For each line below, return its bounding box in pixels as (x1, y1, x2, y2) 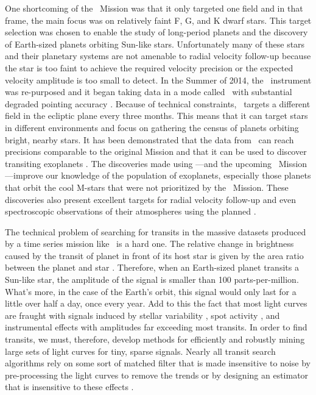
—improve (5, 169, 43, 182)
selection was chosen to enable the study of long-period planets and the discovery (5, 26, 308, 38)
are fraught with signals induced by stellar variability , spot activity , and (5, 308, 280, 321)
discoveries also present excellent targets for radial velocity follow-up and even (5, 193, 297, 205)
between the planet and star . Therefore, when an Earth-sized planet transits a (5, 261, 299, 274)
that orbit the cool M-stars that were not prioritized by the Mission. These (5, 180, 289, 193)
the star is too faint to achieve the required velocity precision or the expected (5, 61, 293, 74)
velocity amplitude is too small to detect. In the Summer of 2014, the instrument (5, 73, 312, 86)
